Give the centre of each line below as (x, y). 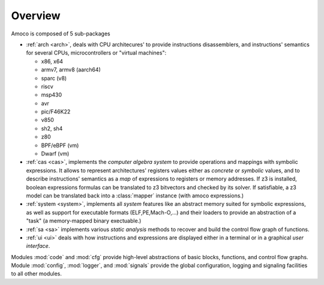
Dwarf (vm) (55, 154)
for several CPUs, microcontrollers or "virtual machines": (96, 53)
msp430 (52, 95)
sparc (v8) (54, 78)
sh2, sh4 (52, 128)
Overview (36, 16)
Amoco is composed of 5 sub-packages (61, 34)
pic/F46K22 (56, 112)
